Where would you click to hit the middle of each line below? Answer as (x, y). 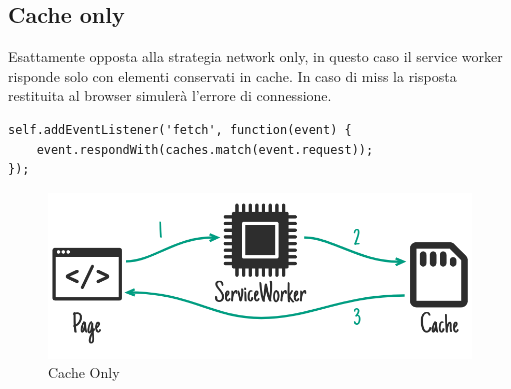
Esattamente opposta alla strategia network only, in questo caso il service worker (255, 56)
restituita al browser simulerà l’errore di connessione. (170, 95)
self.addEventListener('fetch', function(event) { (180, 129)
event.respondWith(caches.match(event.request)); (205, 149)
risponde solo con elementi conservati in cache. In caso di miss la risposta (232, 75)
